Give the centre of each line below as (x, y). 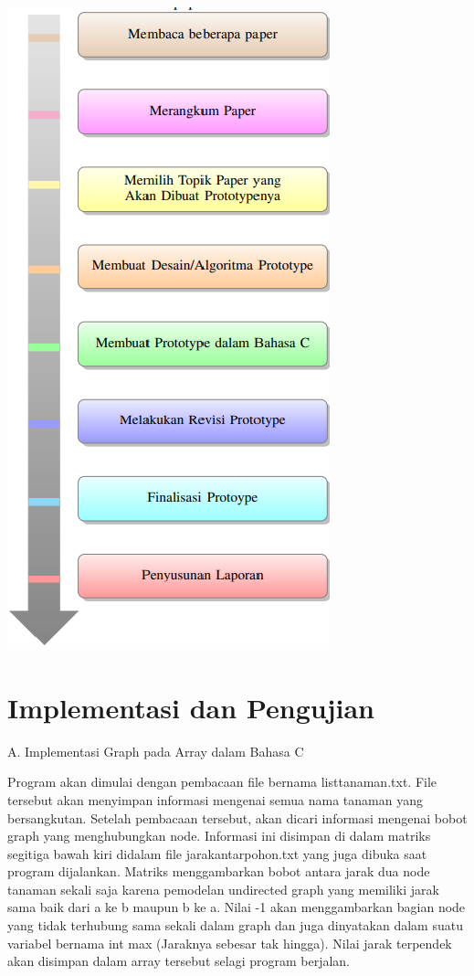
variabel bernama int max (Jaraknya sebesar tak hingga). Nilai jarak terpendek (230, 943)
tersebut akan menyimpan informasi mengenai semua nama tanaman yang (215, 799)
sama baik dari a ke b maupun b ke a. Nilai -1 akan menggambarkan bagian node (237, 907)
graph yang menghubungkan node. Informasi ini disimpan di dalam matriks (219, 836)
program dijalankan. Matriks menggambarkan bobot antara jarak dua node (219, 871)
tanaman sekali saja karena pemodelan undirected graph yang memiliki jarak (223, 889)
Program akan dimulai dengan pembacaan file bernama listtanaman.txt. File (222, 782)
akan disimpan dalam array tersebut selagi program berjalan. (179, 961)
